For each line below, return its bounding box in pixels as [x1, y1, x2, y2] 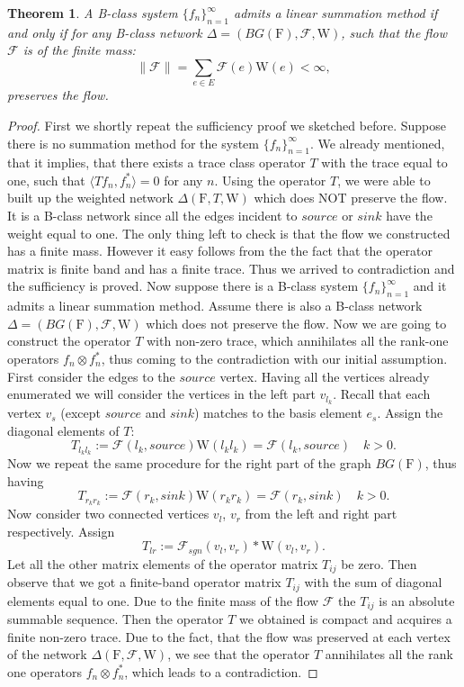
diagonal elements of [7, 420, 120, 439]
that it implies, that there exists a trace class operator [7, 153, 306, 172]
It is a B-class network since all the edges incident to [7, 206, 298, 225]
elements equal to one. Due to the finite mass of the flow [7, 591, 319, 610]
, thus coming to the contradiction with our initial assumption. [101, 349, 448, 368]
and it [413, 276, 447, 295]
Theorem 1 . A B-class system [7, 4, 178, 22]
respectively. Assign [7, 521, 115, 540]
